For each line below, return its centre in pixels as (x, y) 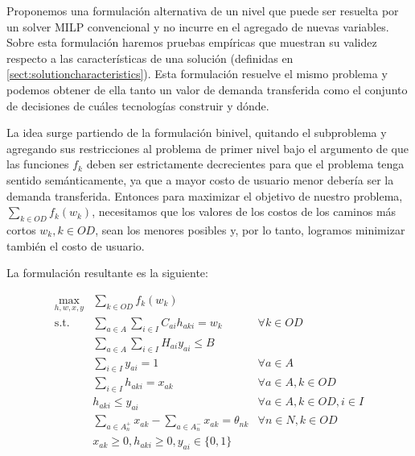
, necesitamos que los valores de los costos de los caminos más (244, 211)
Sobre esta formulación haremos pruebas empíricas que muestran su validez (192, 42)
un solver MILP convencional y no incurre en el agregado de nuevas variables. (198, 26)
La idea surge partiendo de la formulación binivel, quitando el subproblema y (197, 133)
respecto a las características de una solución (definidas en (150, 58)
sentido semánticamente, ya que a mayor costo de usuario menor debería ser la (200, 179)
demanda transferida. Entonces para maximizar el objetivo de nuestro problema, (205, 195)
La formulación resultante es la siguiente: (107, 273)
